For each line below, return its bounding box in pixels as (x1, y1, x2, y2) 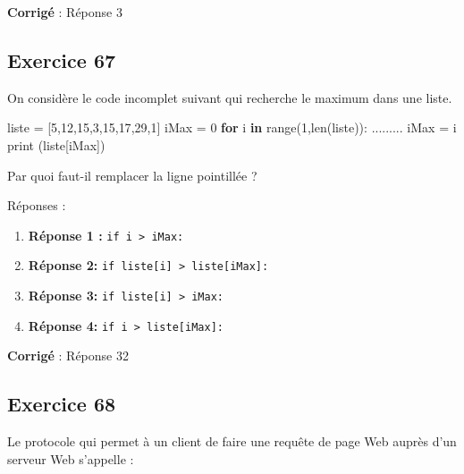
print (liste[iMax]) (7, 135, 105, 154)
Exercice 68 (7, 390, 116, 418)
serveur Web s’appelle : (7, 449, 134, 468)
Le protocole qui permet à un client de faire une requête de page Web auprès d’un (7, 432, 457, 451)
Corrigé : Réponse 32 (7, 346, 129, 365)
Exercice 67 (7, 46, 116, 73)
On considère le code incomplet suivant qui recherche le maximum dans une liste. (7, 88, 452, 106)
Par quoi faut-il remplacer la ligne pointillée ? (7, 165, 257, 184)
